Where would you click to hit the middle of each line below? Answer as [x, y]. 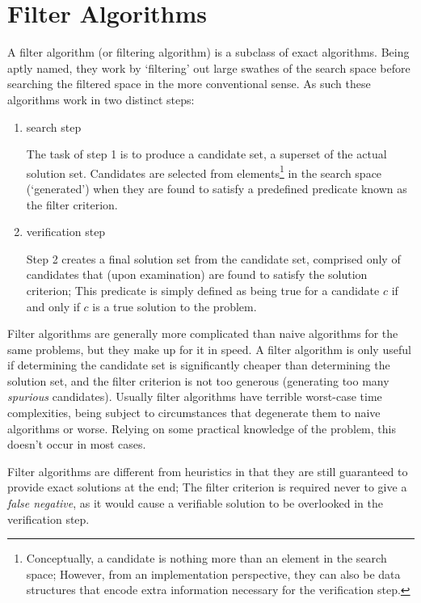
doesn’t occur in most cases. [77, 444]
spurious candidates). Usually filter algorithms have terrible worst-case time [195, 396]
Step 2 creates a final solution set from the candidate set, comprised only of [213, 258]
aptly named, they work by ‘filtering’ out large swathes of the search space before [209, 67]
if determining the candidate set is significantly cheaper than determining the [199, 365]
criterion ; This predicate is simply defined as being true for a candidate [203, 290]
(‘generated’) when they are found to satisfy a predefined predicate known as [217, 188]
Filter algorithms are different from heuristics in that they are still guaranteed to [208, 471]
